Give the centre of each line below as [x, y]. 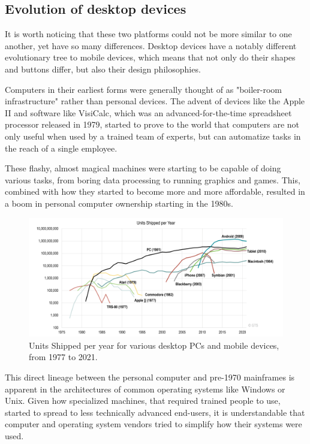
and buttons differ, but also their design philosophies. [103, 69]
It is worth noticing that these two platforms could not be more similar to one [148, 34]
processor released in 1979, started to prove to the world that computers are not [152, 124]
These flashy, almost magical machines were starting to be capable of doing [143, 168]
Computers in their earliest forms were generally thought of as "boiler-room [144, 89]
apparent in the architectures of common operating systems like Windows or [145, 389]
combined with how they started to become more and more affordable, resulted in [155, 191]
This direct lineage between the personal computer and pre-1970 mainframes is [150, 377]
